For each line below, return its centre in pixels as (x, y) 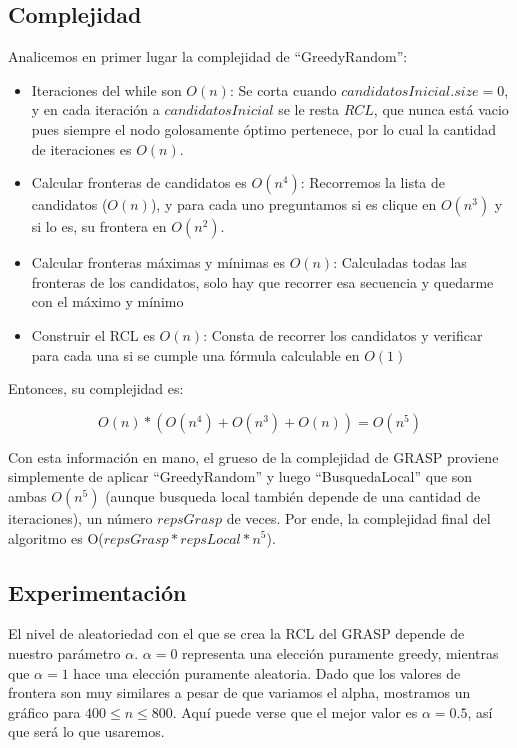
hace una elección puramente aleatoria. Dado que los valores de (267, 672)
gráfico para (44, 711)
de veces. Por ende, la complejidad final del (358, 517)
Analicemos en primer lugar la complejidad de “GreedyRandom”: (208, 56)
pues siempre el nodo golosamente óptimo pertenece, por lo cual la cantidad (264, 128)
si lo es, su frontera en (99, 226)
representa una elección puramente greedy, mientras (340, 652)
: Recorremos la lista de (373, 182)
